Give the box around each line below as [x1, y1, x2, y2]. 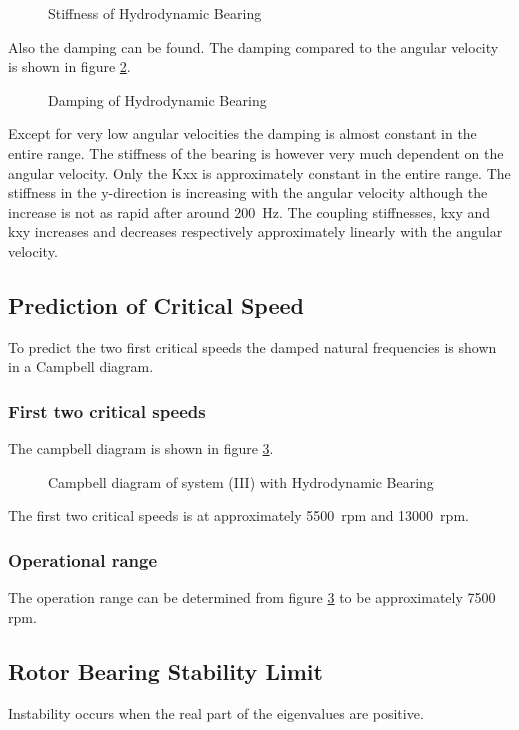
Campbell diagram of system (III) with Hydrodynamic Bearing [48, 471, 434, 492]
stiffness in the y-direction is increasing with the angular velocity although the [8, 182, 488, 203]
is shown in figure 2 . [8, 56, 131, 77]
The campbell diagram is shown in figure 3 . [8, 438, 274, 459]
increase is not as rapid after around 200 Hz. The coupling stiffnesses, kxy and [8, 201, 491, 222]
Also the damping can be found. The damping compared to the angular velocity [8, 36, 499, 57]
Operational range [8, 547, 158, 572]
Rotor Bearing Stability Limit [8, 655, 323, 686]
